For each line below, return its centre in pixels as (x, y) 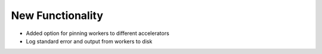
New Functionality (57, 15)
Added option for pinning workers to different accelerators (97, 33)
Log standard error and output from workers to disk (89, 41)
